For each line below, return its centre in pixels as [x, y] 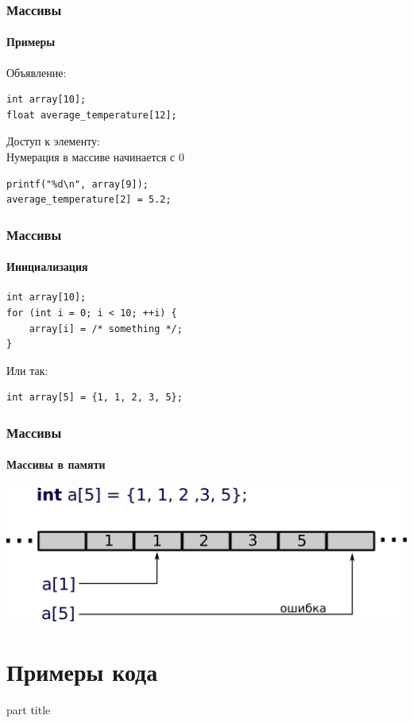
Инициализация [47, 267]
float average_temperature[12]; [92, 115]
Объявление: [37, 72]
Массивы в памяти [56, 464]
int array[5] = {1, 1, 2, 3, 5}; [95, 398]
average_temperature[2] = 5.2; [89, 200]
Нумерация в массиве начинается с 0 [95, 157]
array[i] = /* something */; [106, 329]
